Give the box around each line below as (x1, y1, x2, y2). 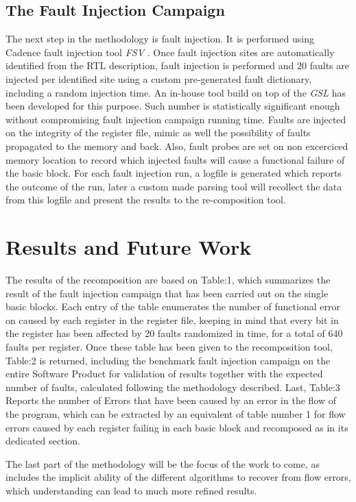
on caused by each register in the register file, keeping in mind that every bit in (5, 312, 339, 327)
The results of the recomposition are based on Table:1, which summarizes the (5, 273, 331, 287)
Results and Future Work (5, 233, 252, 261)
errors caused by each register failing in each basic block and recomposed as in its (5, 420, 348, 434)
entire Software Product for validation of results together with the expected (5, 366, 323, 381)
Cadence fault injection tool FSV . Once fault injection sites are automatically (5, 45, 335, 59)
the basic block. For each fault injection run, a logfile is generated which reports (5, 166, 342, 180)
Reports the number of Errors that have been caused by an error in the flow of (5, 393, 336, 407)
